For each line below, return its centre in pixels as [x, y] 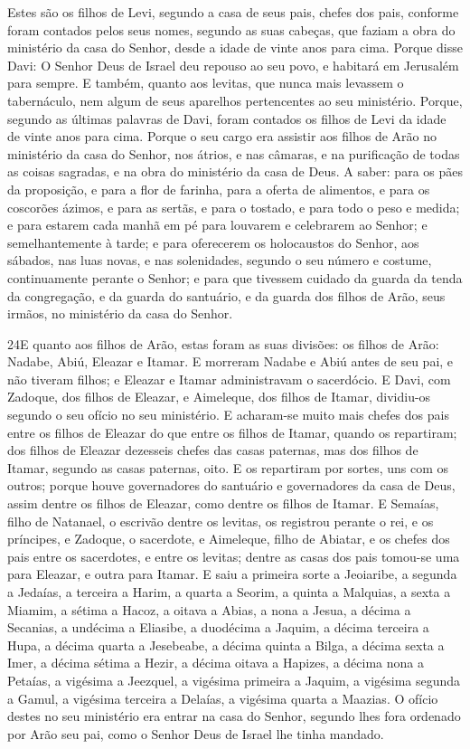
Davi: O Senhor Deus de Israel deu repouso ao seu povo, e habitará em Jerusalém [233, 65]
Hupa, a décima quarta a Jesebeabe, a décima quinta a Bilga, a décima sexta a [226, 645]
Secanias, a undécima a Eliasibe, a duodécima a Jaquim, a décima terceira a [218, 627]
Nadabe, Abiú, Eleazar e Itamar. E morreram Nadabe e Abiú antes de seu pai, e [230, 361]
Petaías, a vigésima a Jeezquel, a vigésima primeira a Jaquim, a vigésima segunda [234, 680]
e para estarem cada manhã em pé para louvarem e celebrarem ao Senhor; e [217, 225]
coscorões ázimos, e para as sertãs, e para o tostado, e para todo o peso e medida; [234, 207]
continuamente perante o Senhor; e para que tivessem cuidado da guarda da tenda [235, 277]
